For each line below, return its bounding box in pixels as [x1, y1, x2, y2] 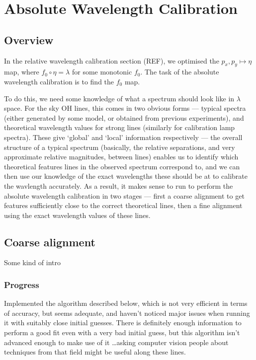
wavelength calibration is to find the [4, 76, 114, 86]
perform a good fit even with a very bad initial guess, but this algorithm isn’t [4, 327, 240, 338]
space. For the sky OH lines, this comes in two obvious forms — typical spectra [4, 103, 246, 113]
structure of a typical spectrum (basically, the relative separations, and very [4, 142, 235, 152]
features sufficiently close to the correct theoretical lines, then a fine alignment [4, 200, 243, 211]
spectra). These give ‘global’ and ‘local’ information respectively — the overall [4, 132, 243, 142]
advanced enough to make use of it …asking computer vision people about [4, 337, 229, 347]
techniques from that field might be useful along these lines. [4, 347, 186, 357]
